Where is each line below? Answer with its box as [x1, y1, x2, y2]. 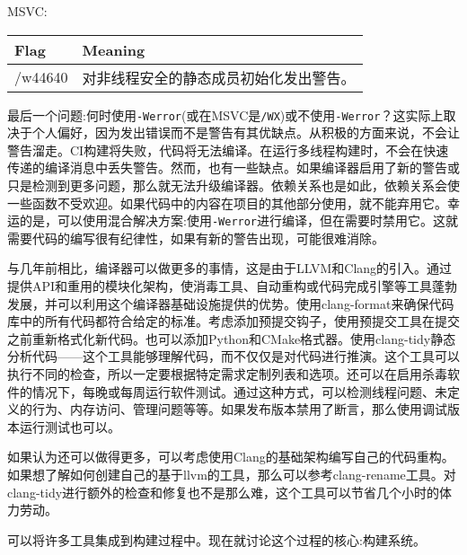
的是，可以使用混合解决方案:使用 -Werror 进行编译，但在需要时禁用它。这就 [19, 211, 459, 230]
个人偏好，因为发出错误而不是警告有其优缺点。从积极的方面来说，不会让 [31, 123, 460, 142]
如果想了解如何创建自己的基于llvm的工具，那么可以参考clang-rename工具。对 [7, 465, 456, 483]
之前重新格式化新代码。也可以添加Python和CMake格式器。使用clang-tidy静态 [7, 329, 456, 348]
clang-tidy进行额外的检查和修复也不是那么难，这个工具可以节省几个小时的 [7, 482, 440, 501]
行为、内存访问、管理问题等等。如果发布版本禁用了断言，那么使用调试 [31, 400, 447, 418]
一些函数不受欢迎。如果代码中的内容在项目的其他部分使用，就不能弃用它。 [7, 193, 447, 212]
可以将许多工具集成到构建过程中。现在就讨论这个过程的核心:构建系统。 [7, 530, 426, 549]
